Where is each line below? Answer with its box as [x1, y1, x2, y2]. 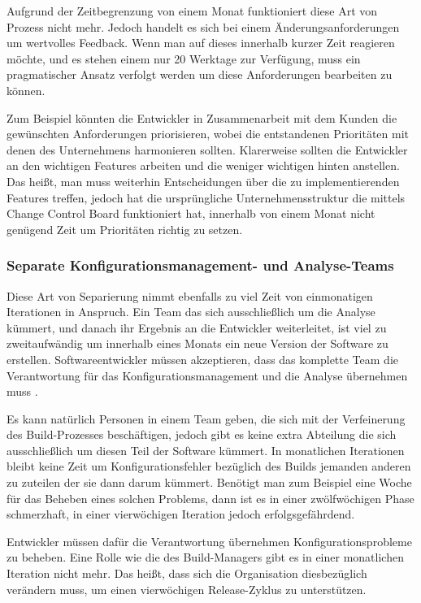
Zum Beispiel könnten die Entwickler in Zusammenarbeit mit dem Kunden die [7, 109, 397, 126]
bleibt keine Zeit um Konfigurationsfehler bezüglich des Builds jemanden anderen [7, 458, 411, 475]
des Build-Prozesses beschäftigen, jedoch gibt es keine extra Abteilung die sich [7, 426, 397, 443]
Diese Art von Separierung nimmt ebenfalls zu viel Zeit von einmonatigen [7, 287, 373, 304]
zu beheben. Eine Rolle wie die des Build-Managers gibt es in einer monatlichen [7, 549, 404, 566]
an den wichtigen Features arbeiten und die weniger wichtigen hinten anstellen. [7, 157, 400, 174]
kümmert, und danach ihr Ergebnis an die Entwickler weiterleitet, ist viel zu [7, 319, 387, 336]
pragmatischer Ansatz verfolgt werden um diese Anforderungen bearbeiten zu [7, 66, 393, 83]
